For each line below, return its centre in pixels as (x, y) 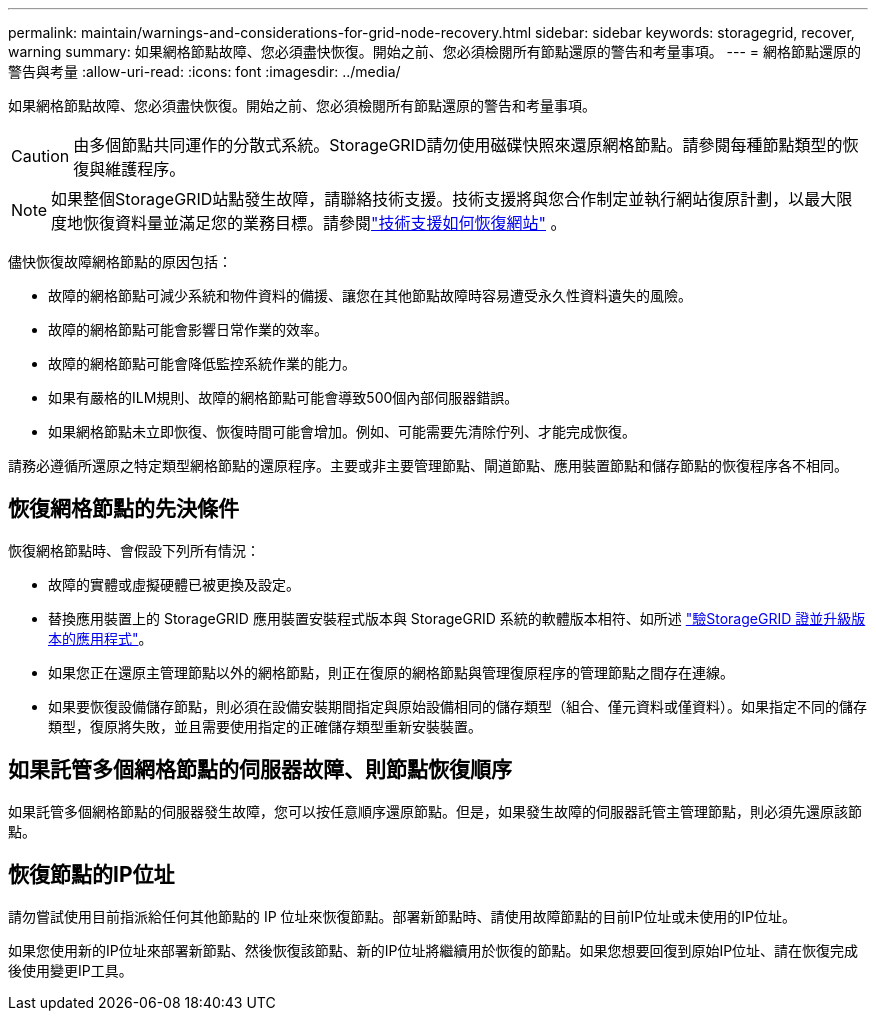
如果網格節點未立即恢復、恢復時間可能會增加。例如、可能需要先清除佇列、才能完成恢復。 (342, 431)
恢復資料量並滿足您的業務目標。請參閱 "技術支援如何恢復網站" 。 (325, 223)
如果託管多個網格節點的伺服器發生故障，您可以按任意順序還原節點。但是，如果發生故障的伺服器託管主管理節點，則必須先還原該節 (435, 811)
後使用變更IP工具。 (70, 970)
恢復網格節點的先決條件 (123, 509)
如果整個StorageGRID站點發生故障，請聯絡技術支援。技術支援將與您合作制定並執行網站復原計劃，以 (428, 199)
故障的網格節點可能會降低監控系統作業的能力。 (202, 363)
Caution (40, 156)
